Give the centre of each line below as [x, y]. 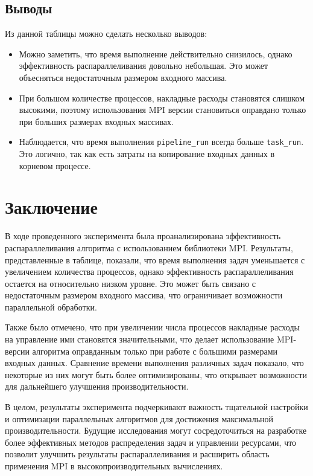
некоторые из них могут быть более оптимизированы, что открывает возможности [156, 374]
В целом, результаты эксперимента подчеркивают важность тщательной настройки [156, 407]
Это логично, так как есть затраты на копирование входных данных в [147, 154]
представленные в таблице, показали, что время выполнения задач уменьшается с [155, 259]
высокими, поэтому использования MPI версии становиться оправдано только [163, 110]
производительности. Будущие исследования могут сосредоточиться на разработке [156, 430]
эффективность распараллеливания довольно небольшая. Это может [144, 66]
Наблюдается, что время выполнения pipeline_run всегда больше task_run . [161, 142]
